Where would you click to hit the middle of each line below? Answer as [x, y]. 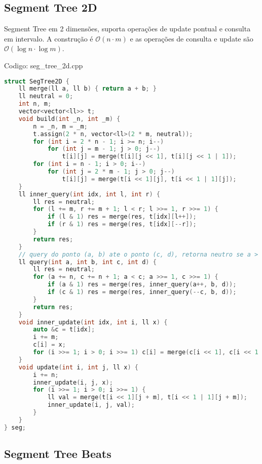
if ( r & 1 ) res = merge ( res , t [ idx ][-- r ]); [122, 224]
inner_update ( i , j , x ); [73, 382]
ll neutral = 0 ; [46, 96]
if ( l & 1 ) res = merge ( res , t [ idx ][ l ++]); [122, 217]
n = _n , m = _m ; [60, 126]
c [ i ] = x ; [49, 345]
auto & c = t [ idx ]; [64, 330]
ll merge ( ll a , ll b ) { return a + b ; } [87, 89]
